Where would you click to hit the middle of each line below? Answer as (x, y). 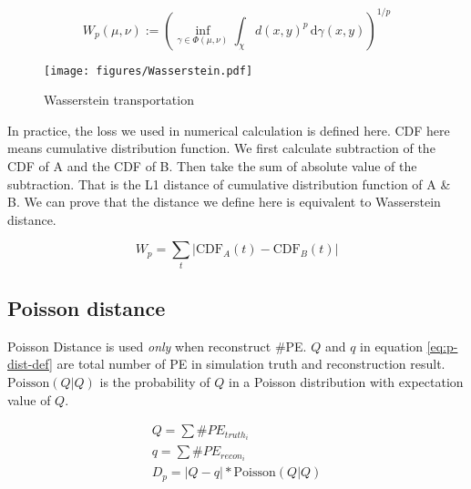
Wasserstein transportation (119, 100)
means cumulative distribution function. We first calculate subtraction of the (221, 148)
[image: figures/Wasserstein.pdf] (148, 71)
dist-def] (30, 364)
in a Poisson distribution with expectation (346, 382)
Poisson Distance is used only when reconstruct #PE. (157, 346)
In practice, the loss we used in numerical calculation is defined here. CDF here (229, 130)
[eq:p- (442, 346)
